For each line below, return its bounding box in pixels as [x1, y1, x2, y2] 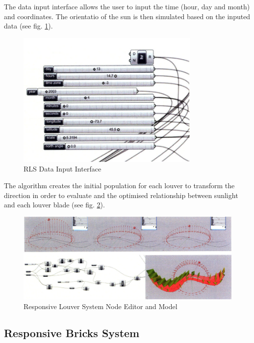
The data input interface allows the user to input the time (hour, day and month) [4, 1, 250, 11]
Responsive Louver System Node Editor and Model [24, 301, 178, 311]
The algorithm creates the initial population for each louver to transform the [4, 180, 235, 190]
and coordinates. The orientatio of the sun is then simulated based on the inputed [4, 11, 251, 21]
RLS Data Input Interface [24, 164, 102, 174]
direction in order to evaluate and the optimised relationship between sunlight [4, 190, 238, 200]
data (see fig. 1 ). [4, 21, 53, 31]
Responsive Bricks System [4, 325, 140, 340]
